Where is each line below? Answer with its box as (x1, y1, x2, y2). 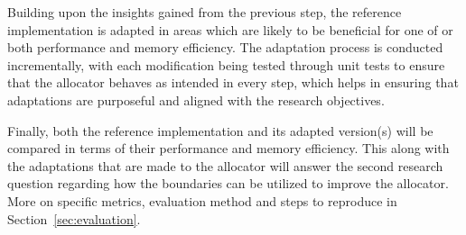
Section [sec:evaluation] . (7, 209, 141, 228)
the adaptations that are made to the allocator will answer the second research (7, 156, 443, 175)
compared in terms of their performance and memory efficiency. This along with (7, 139, 450, 158)
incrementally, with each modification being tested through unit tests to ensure (7, 55, 445, 74)
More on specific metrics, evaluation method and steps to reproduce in (7, 191, 397, 210)
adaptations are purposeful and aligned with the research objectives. (7, 90, 385, 109)
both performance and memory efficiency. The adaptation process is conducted (7, 38, 443, 57)
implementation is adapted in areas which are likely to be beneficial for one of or (7, 20, 453, 39)
